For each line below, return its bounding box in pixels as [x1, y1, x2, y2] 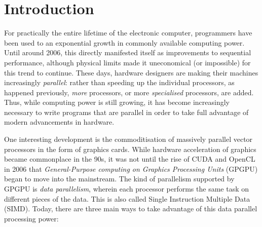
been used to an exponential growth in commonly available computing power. [4, 37, 245, 48]
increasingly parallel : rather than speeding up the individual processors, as [4, 77, 235, 88]
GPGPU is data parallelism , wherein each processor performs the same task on [4, 183, 249, 194]
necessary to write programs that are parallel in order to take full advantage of [4, 106, 249, 117]
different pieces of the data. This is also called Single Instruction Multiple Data [4, 193, 250, 204]
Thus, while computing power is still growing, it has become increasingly [4, 97, 230, 107]
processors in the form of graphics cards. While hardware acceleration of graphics [4, 143, 256, 154]
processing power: [4, 213, 59, 223]
